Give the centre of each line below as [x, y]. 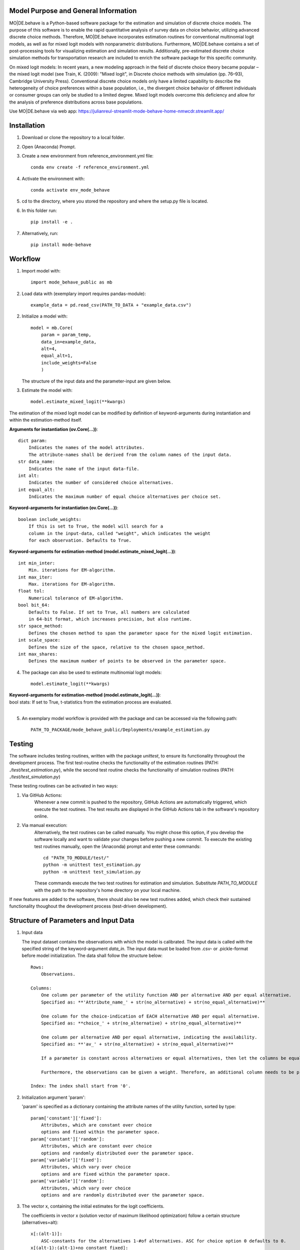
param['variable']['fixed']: [66, 1160]
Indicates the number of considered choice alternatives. [101, 483]
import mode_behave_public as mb [71, 282]
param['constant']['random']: [68, 1139]
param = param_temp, [66, 335]
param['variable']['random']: [68, 1181]
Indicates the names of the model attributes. [86, 448]
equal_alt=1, [57, 356]
